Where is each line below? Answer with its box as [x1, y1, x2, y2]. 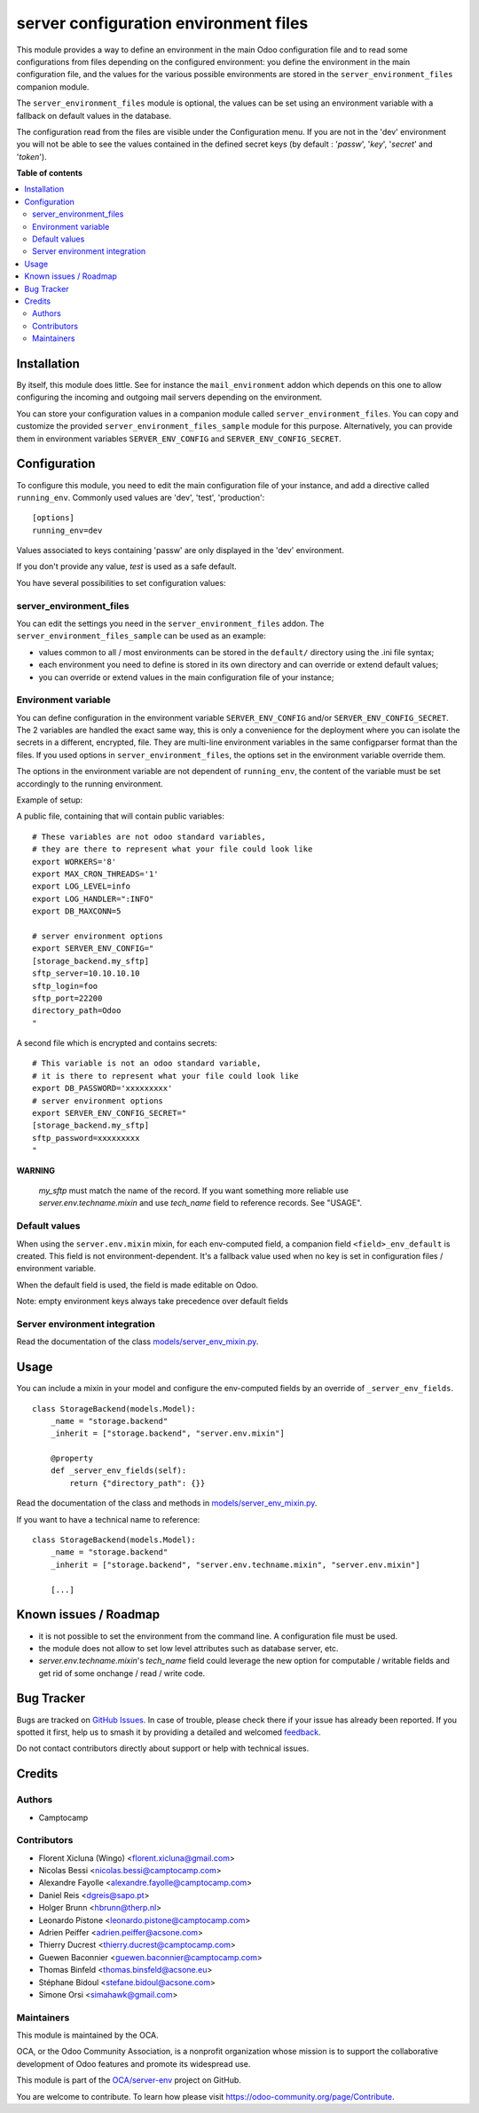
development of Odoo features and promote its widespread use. [16, 2058, 251, 2069]
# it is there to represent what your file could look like [32, 1071, 299, 1080]
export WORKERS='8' [32, 857, 117, 867]
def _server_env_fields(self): [50, 1466, 187, 1476]
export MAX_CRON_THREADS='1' [32, 869, 159, 879]
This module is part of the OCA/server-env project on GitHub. [16, 2075, 241, 2085]
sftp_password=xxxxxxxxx [32, 1133, 140, 1143]
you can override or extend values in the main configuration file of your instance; [38, 671, 334, 683]
